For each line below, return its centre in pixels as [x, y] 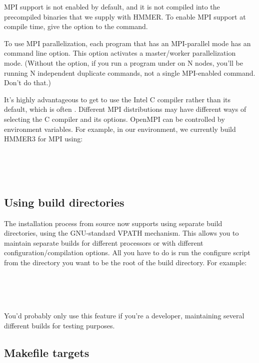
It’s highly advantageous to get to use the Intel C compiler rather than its [117, 99]
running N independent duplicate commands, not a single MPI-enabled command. [130, 72]
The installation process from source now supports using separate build [113, 223]
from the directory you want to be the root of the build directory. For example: [125, 262]
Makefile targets [47, 353]
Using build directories [64, 202]
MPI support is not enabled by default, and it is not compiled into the [112, 7]
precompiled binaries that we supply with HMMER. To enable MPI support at [125, 16]
